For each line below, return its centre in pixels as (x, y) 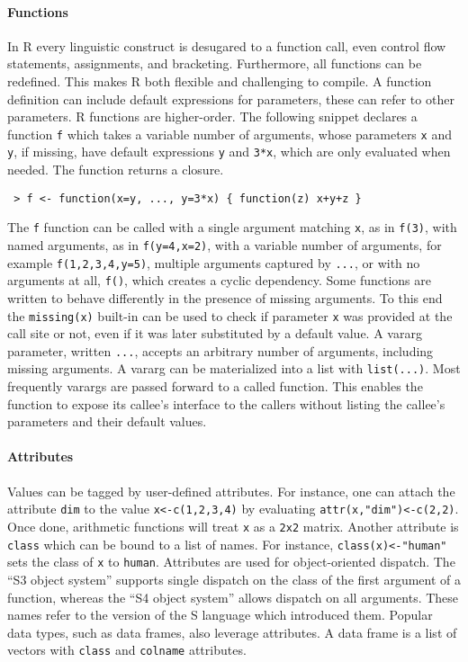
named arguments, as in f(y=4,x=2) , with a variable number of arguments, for (225, 244)
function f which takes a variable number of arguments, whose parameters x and (229, 134)
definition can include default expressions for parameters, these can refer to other (231, 98)
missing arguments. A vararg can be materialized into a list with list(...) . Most (234, 368)
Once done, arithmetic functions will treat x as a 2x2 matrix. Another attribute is (233, 526)
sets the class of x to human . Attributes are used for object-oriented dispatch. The (231, 562)
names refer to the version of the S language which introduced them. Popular (220, 615)
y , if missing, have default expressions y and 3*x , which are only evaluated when (229, 152)
